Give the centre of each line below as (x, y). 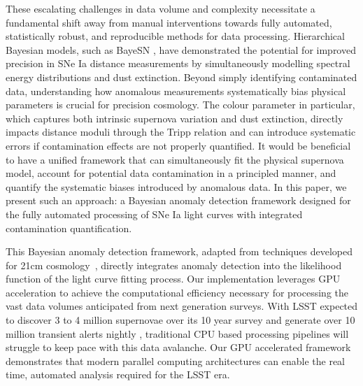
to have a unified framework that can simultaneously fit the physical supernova (175, 159)
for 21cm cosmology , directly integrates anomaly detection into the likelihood (174, 265)
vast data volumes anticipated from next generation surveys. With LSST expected (182, 306)
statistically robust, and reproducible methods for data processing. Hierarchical (175, 36)
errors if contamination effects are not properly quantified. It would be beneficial (178, 145)
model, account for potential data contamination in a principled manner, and (171, 173)
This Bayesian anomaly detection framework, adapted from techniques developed (179, 251)
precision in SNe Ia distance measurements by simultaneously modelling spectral (178, 63)
